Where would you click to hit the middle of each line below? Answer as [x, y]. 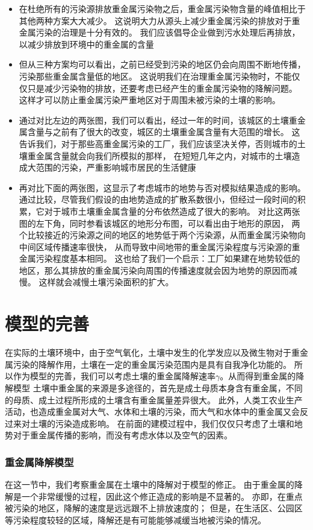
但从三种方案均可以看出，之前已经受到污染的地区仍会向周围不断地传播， [162, 64]
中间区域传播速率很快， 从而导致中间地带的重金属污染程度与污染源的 [155, 246]
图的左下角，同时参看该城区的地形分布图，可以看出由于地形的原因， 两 [160, 223]
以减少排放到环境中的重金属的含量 [86, 44]
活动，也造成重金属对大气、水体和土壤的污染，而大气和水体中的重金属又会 [152, 412]
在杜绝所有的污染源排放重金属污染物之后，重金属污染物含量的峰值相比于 [162, 8]
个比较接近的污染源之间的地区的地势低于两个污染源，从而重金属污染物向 [162, 235]
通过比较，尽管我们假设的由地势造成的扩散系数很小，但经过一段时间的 [158, 199]
